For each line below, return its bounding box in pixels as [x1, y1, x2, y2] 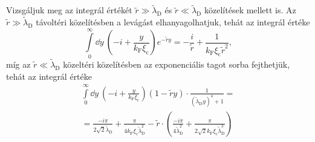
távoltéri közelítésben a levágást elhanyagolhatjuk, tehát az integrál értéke [36, 16, 310, 28]
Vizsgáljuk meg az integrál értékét [6, 4, 132, 16]
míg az [6, 57, 31, 70]
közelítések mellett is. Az [204, 4, 296, 16]
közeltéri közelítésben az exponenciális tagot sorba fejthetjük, [63, 57, 290, 70]
